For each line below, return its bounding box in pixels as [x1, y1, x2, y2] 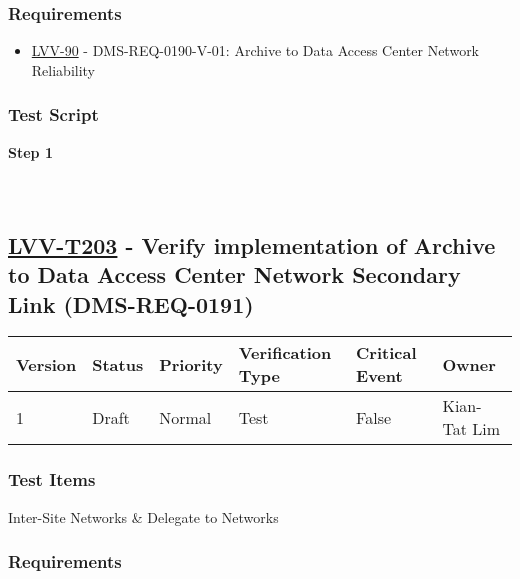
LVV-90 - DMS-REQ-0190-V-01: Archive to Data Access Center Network [31, 40, 480, 61]
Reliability [31, 59, 96, 80]
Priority [159, 352, 223, 376]
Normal [159, 405, 212, 429]
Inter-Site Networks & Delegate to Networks [8, 506, 279, 527]
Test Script [8, 102, 99, 127]
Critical [356, 341, 417, 365]
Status [92, 352, 144, 376]
